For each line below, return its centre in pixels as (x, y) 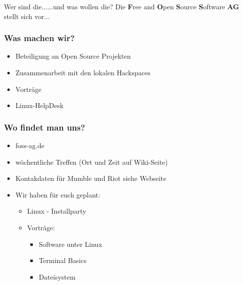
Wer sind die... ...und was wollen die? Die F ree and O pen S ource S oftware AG (122, 6)
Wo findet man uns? (44, 127)
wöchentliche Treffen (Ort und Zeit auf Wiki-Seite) (91, 162)
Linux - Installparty (57, 211)
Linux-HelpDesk (39, 105)
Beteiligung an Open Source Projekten (73, 56)
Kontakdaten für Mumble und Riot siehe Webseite (91, 178)
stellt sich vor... (27, 16)
